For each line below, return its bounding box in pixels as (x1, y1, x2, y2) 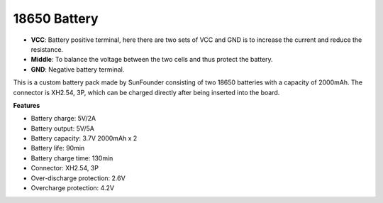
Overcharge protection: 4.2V (30, 184, 115, 192)
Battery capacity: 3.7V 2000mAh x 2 (30, 134, 138, 143)
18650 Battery (13, 11, 99, 26)
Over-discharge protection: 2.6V (30, 174, 126, 182)
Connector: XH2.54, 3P (30, 164, 99, 172)
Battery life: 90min (30, 144, 85, 153)
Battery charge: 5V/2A (30, 114, 96, 123)
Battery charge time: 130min (30, 153, 113, 163)
